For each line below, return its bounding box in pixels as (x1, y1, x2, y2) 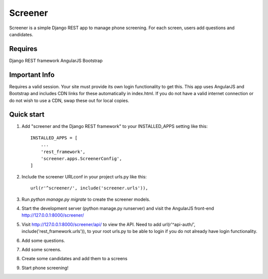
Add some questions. (21, 237, 66, 243)
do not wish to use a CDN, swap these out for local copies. (9, 97, 130, 104)
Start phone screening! (21, 265, 69, 271)
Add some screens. (21, 246, 62, 252)
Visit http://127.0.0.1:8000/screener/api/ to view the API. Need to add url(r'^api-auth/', (21, 221, 196, 227)
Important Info (9, 70, 55, 79)
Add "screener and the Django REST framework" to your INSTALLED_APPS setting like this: (21, 123, 208, 129)
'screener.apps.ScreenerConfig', (40, 156, 123, 161)
